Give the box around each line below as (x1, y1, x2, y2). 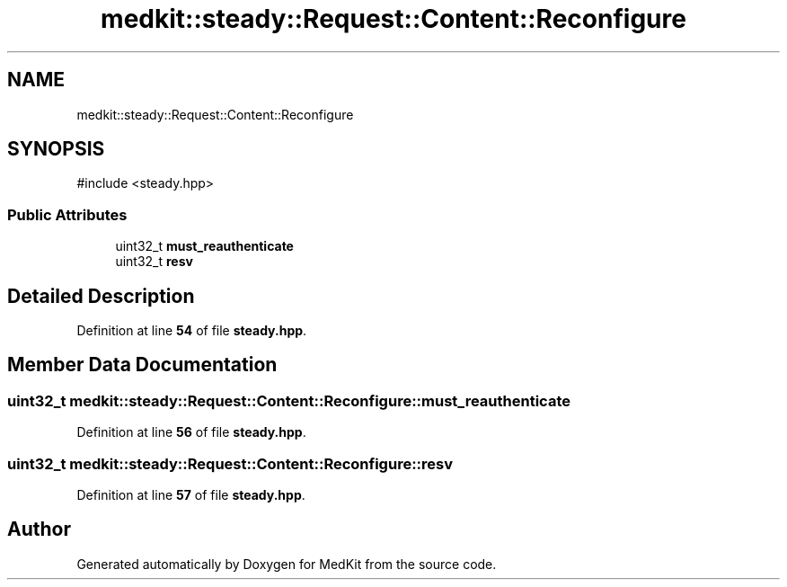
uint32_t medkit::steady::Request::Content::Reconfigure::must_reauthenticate (7, 391, 570, 410)
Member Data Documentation (7, 353, 278, 377)
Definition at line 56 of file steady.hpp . (76, 424, 306, 440)
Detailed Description (7, 284, 195, 307)
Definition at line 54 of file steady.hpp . (76, 323, 307, 339)
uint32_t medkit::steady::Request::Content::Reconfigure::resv (7, 454, 454, 473)
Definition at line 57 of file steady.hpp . (76, 487, 305, 503)
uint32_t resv (115, 253, 193, 270)
